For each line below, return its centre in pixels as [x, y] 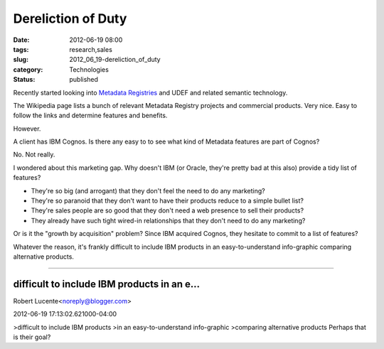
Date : [21, 40]
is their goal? [32, 337]
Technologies [89, 69]
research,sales [91, 49]
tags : [21, 49]
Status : [24, 80]
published [84, 80]
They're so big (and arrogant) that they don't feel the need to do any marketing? [148, 190]
